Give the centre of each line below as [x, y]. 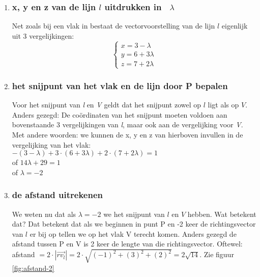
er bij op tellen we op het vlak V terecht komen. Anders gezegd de [133, 233]
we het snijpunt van [134, 214]
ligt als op [223, 105]
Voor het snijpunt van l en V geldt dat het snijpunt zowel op [107, 105]
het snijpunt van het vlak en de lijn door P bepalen [120, 85]
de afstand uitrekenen [57, 195]
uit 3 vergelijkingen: [43, 35]
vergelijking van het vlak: [51, 144]
